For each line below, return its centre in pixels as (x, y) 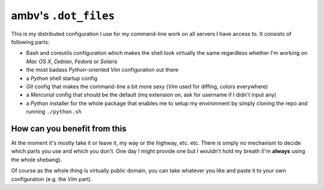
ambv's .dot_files (63, 16)
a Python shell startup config (62, 78)
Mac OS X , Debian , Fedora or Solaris (72, 61)
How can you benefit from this (69, 128)
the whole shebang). (37, 160)
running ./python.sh (54, 112)
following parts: (30, 42)
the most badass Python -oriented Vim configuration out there (102, 70)
